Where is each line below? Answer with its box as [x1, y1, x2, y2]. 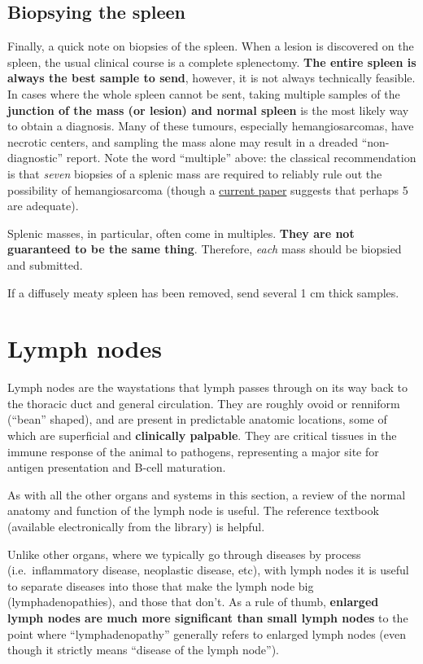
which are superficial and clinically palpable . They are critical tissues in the [7, 427, 397, 444]
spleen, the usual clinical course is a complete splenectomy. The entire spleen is [7, 53, 416, 70]
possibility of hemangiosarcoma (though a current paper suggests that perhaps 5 [7, 181, 408, 198]
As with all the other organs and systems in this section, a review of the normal [7, 486, 406, 503]
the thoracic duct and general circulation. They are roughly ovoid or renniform [7, 394, 400, 411]
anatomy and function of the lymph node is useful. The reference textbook [7, 502, 379, 519]
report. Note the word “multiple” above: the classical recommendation [66, 149, 416, 166]
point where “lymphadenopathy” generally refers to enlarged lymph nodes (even [7, 625, 406, 642]
